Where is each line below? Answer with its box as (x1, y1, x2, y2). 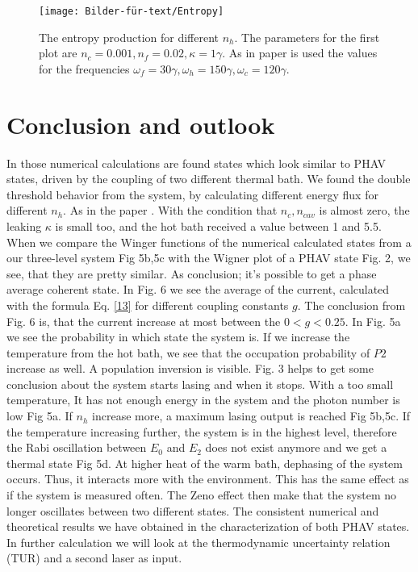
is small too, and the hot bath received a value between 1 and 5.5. (55, 217, 382, 234)
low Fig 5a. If (6, 407, 73, 424)
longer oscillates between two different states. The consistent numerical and (6, 502, 379, 519)
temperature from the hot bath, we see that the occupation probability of (6, 344, 370, 361)
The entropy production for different (39, 28, 219, 45)
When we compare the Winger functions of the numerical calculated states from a (6, 233, 412, 250)
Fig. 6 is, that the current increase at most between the (6, 312, 281, 329)
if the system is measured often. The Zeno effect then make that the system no (6, 486, 397, 503)
